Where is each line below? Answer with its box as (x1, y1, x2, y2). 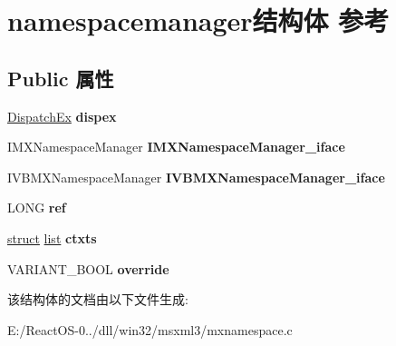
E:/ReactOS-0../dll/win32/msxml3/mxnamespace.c (7, 320, 293, 339)
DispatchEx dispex (7, 106, 117, 125)
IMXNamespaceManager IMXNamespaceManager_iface (7, 137, 345, 156)
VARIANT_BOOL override (7, 259, 169, 278)
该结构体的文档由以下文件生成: (7, 290, 188, 309)
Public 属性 (7, 64, 114, 92)
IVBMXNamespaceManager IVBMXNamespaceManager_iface (7, 167, 385, 186)
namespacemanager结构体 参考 (7, 2, 390, 39)
